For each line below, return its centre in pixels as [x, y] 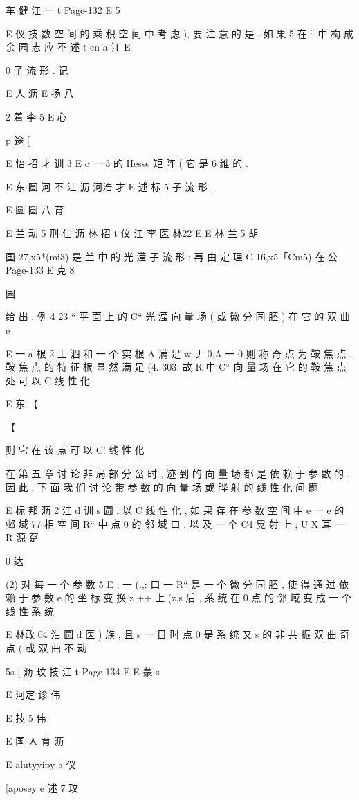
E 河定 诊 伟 [33, 694]
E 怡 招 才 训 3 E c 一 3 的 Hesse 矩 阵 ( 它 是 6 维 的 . [127, 163]
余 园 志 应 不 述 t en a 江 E [68, 47]
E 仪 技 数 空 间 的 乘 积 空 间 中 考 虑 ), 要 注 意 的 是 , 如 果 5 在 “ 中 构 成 [179, 33]
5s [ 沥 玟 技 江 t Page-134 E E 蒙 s [83, 671]
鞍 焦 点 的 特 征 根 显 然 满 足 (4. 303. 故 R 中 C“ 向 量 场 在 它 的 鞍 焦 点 [176, 367]
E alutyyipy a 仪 [41, 764]
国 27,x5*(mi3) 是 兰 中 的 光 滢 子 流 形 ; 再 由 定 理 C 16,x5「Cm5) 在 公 [172, 256]
